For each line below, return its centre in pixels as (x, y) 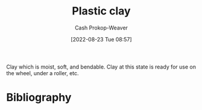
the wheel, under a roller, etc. (43, 73)
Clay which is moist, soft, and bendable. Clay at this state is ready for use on (101, 67)
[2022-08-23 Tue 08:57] (101, 39)
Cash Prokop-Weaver (101, 28)
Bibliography (39, 98)
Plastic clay (101, 11)
